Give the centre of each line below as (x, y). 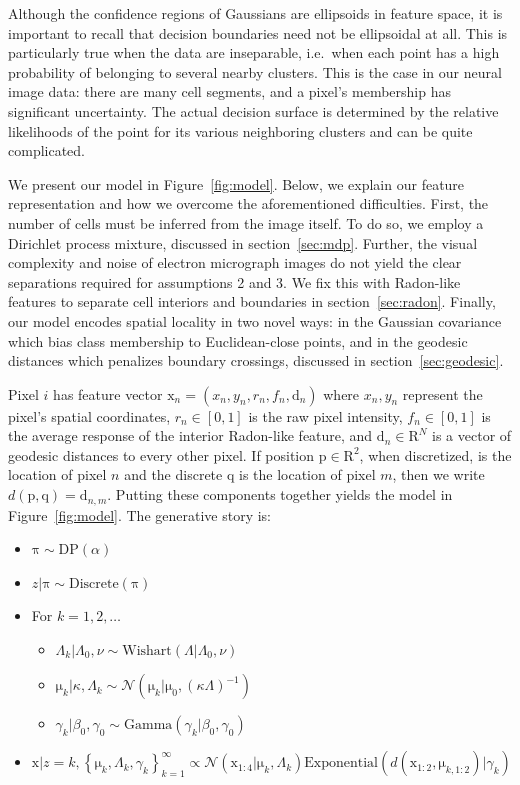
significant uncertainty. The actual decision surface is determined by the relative (253, 110)
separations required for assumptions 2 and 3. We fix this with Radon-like (234, 281)
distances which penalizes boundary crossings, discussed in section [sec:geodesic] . (256, 360)
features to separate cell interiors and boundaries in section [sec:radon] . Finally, (252, 301)
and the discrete (173, 474)
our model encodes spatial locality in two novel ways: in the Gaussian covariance (255, 320)
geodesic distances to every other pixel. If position (161, 454)
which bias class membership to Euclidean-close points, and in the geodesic (238, 340)
